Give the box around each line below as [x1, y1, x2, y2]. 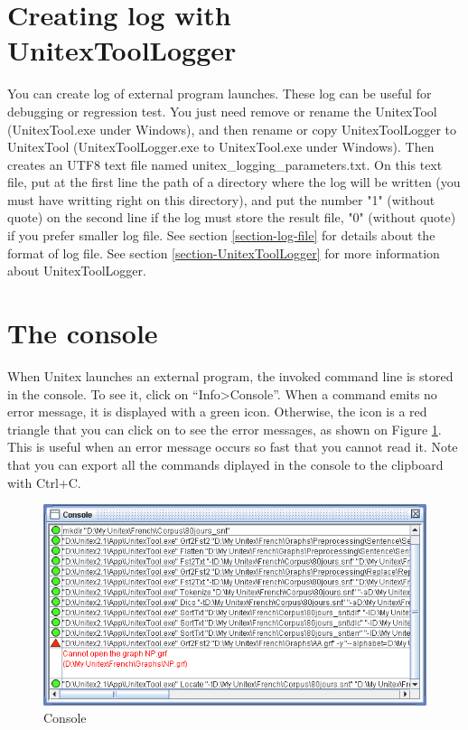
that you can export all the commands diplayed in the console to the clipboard [7, 454, 444, 473]
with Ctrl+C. [7, 473, 81, 491]
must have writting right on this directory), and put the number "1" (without [7, 190, 435, 209]
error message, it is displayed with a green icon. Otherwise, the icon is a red [7, 402, 427, 421]
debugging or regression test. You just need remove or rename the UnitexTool [7, 101, 437, 120]
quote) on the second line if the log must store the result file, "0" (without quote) [7, 208, 456, 227]
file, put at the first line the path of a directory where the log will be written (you [7, 173, 461, 192]
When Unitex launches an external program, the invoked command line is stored [7, 366, 454, 385]
